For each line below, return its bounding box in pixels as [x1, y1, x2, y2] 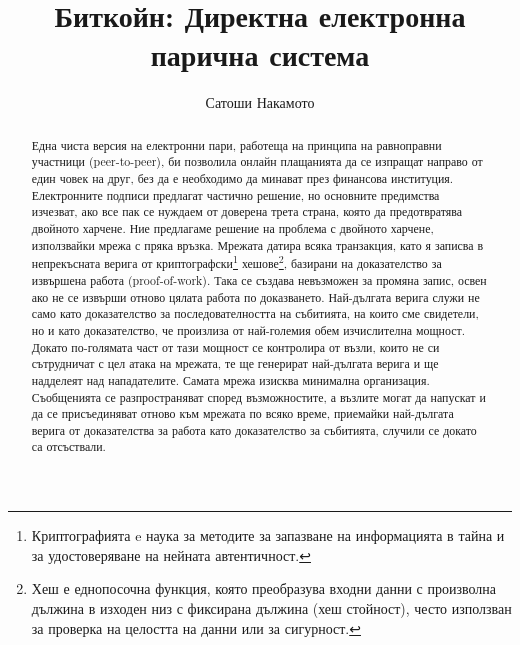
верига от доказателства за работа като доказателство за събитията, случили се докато [31, 421, 477, 438]
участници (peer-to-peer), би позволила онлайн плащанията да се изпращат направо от [31, 153, 483, 170]
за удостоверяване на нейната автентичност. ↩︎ [31, 544, 311, 565]
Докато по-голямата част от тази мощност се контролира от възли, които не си [31, 338, 440, 355]
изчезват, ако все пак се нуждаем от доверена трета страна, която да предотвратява [31, 203, 462, 220]
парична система [150, 34, 370, 75]
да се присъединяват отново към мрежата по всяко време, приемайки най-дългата [31, 405, 454, 422]
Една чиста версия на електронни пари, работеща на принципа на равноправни [31, 136, 442, 153]
